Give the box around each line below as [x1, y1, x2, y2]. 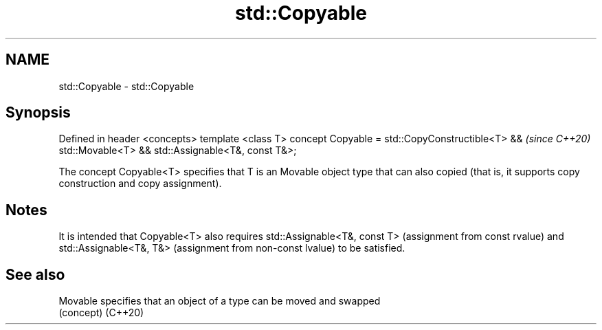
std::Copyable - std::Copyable [58, 80, 194, 92]
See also [5, 265, 65, 283]
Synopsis [5, 104, 71, 122]
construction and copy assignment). [58, 177, 222, 190]
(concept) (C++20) [58, 307, 144, 319]
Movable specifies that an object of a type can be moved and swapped [58, 295, 381, 307]
